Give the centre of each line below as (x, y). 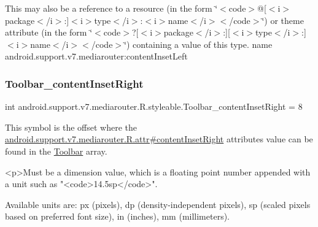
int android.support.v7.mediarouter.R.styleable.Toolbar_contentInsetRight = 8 (154, 106)
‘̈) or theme (283, 20)
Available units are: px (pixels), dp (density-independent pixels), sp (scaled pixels (158, 204)
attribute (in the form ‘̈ (49, 32)
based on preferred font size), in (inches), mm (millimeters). (118, 216)
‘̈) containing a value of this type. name (198, 44)
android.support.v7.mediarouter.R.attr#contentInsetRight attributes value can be (159, 139)
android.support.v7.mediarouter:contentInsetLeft (96, 56)
